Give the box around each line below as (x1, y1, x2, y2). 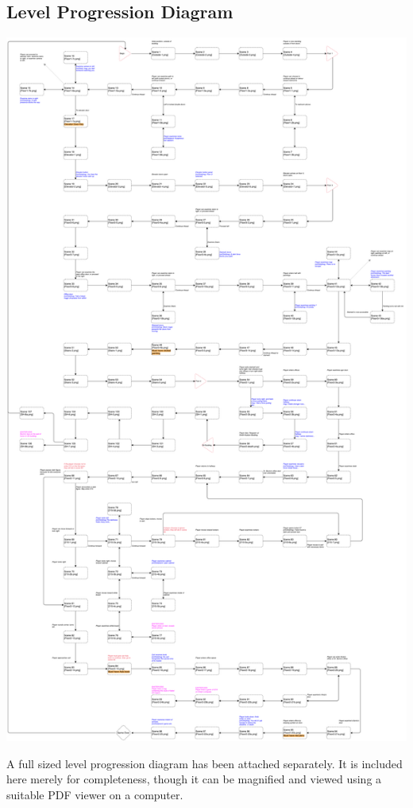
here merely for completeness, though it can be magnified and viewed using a (6, 771, 382, 787)
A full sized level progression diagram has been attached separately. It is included (6, 755, 403, 771)
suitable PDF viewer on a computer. (6, 786, 183, 802)
